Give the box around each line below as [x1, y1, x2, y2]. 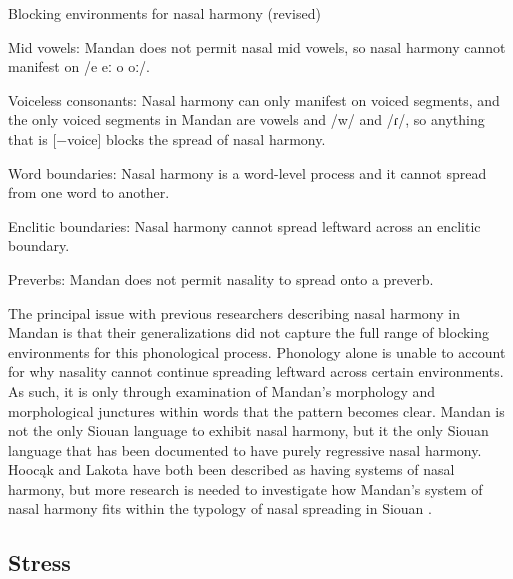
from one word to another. [8, 182, 170, 203]
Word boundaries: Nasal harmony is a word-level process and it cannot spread [8, 162, 487, 183]
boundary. [8, 235, 70, 256]
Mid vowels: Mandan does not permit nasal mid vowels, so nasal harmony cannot [8, 36, 506, 57]
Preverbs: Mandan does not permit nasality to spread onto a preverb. [8, 268, 434, 289]
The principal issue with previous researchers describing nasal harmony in [8, 302, 460, 323]
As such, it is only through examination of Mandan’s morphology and [8, 380, 436, 401]
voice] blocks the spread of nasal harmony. [67, 128, 326, 149]
